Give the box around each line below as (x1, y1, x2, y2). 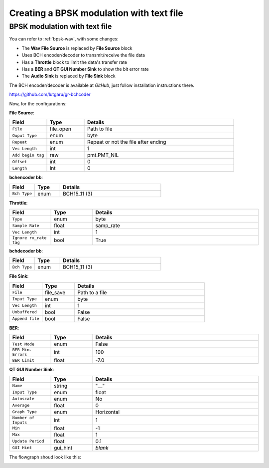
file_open (49, 125, 72, 132)
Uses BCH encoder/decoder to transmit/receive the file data (21, 52, 145, 58)
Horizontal (95, 408, 120, 415)
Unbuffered (12, 309, 37, 315)
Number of (12, 415, 35, 420)
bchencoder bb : (9, 175, 43, 181)
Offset (12, 159, 27, 164)
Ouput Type (12, 133, 37, 138)
